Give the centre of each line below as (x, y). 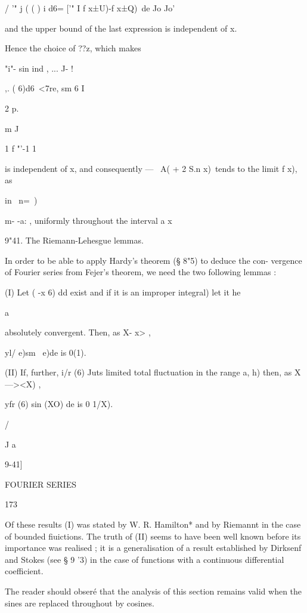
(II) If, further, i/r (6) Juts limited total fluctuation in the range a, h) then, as (148, 372)
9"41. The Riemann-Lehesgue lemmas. (74, 240)
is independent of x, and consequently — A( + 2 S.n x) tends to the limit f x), (151, 168)
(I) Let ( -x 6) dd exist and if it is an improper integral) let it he (123, 292)
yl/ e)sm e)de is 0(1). (46, 352)
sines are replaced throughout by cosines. (80, 603)
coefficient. (24, 571)
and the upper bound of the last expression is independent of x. (121, 28)
